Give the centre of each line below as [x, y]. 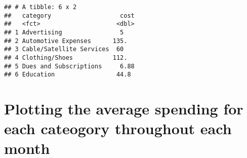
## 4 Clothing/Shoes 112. [66, 57]
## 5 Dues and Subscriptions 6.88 [69, 66]
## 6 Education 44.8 [68, 75]
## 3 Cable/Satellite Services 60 [64, 49]
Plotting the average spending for [124, 109]
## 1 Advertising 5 [64, 32]
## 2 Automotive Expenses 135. [66, 41]
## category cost [69, 15]
